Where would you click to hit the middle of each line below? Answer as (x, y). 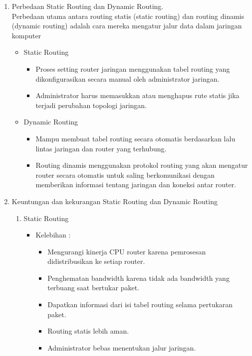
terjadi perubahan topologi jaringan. (91, 105)
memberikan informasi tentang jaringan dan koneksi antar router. (136, 184)
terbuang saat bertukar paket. (93, 288)
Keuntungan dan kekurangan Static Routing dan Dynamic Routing (115, 201)
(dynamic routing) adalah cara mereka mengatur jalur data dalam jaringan (127, 26)
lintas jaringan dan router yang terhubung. (101, 148)
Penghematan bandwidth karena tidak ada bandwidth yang (138, 278)
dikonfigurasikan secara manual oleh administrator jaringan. (127, 78)
